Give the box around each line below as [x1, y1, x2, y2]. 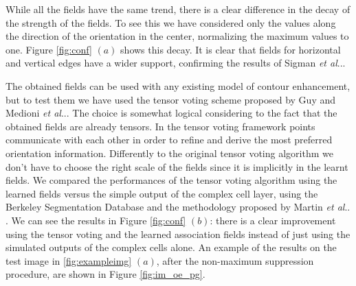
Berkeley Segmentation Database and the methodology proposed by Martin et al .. [5, 200, 351, 214]
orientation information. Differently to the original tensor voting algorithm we [5, 145, 333, 160]
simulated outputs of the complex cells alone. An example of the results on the [5, 240, 337, 254]
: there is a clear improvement [210, 213, 336, 227]
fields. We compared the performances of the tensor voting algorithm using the [5, 173, 337, 187]
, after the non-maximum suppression [156, 253, 314, 267]
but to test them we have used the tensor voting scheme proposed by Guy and [5, 92, 336, 106]
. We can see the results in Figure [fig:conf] [5, 213, 186, 227]
